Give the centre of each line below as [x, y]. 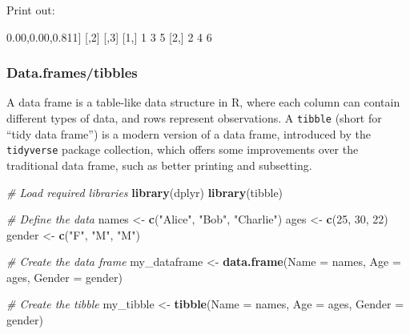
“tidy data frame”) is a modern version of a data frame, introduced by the [189, 133]
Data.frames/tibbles [72, 72]
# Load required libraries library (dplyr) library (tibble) [145, 192]
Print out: [31, 10]
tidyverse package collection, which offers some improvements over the [183, 149]
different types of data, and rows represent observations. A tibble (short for [194, 118]
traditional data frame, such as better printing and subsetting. [159, 165]
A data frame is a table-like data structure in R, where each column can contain [203, 102]
